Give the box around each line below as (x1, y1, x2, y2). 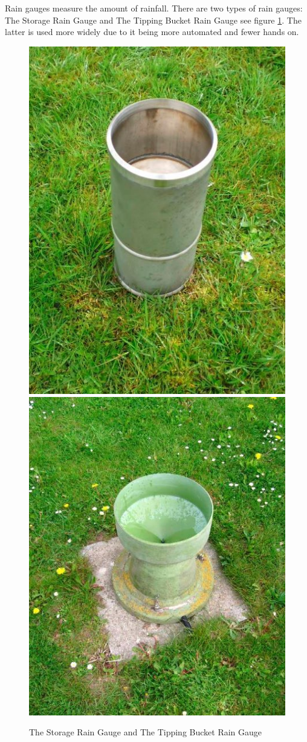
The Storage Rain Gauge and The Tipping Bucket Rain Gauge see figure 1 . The (5, 13, 302, 26)
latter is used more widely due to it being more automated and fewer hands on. (5, 25, 299, 38)
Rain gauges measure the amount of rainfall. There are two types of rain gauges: (5, 2, 303, 14)
